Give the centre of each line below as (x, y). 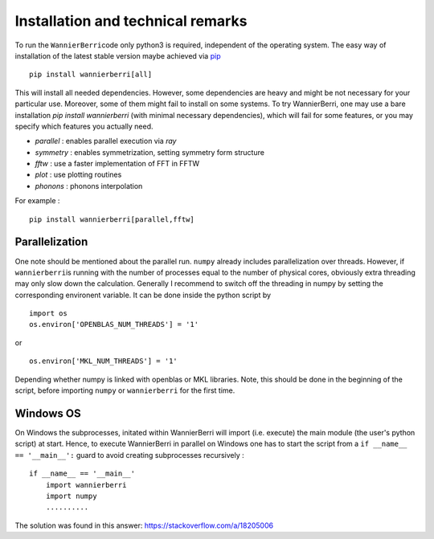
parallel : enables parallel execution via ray (106, 141)
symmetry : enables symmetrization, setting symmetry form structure (150, 152)
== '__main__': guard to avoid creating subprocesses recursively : (129, 455)
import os (48, 314)
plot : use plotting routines (78, 175)
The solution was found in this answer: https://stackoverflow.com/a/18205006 (144, 525)
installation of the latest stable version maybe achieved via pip (118, 55)
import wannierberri (86, 485)
